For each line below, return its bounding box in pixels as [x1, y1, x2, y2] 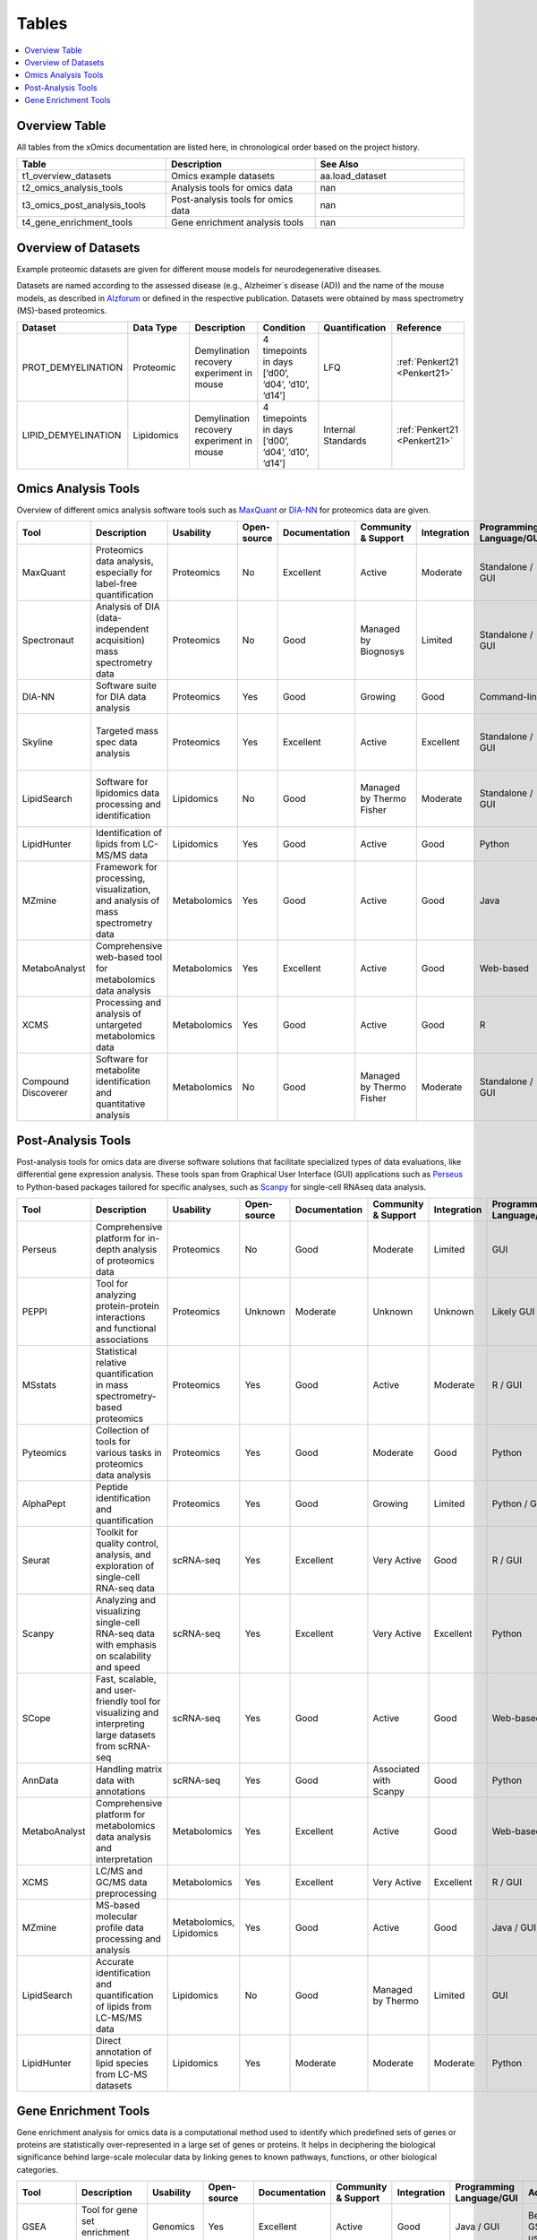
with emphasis [95, 1639, 157, 1651]
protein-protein [95, 1300, 160, 1313]
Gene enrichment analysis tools [171, 216, 304, 228]
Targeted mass [95, 725, 158, 737]
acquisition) [95, 634, 145, 647]
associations [95, 1333, 149, 1346]
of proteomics [95, 1254, 155, 1267]
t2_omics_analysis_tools [21, 182, 124, 194]
